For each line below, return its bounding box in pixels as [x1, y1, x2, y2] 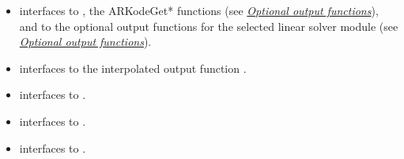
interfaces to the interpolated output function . [19, 59, 247, 76]
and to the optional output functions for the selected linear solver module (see [19, 17, 398, 34]
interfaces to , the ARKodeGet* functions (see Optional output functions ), [19, 2, 379, 18]
